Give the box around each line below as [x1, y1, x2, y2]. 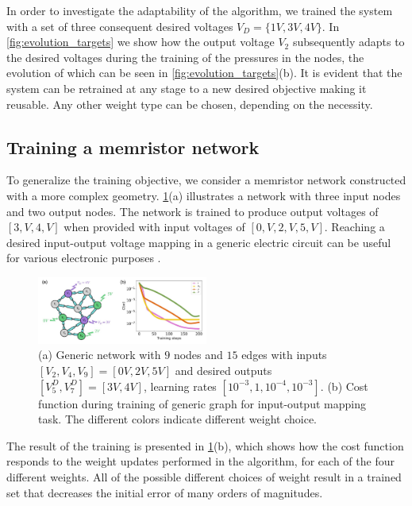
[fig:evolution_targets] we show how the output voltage [6, 33, 275, 50]
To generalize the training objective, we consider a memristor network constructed [6, 172, 406, 188]
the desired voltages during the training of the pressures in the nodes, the [6, 48, 364, 65]
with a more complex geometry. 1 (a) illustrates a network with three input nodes [6, 187, 401, 203]
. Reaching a [324, 218, 385, 235]
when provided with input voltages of [64, 218, 245, 235]
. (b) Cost [320, 377, 368, 394]
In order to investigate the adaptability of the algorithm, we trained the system [6, 2, 393, 18]
